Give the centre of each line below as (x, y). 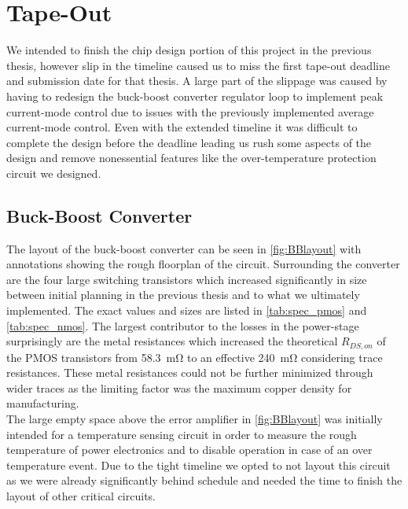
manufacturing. (43, 403)
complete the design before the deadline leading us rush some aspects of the (189, 142)
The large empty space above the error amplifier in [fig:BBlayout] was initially (195, 419)
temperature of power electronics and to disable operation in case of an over (189, 450)
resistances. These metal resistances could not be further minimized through (190, 373)
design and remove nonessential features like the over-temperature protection (191, 158)
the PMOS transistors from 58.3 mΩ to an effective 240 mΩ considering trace (195, 357)
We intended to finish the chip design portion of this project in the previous (189, 50)
